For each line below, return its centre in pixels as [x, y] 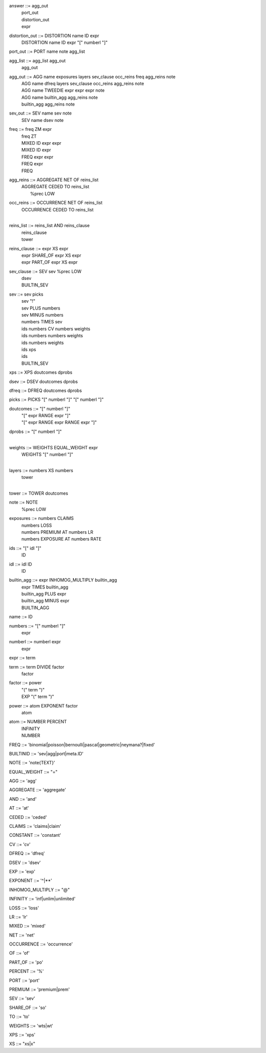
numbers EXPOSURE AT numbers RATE [62, 539]
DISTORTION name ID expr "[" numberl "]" [65, 42]
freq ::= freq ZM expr [30, 129]
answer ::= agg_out [29, 6]
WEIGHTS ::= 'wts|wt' [31, 1026]
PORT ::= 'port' [24, 980]
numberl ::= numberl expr [35, 642]
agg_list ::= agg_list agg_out [37, 60]
